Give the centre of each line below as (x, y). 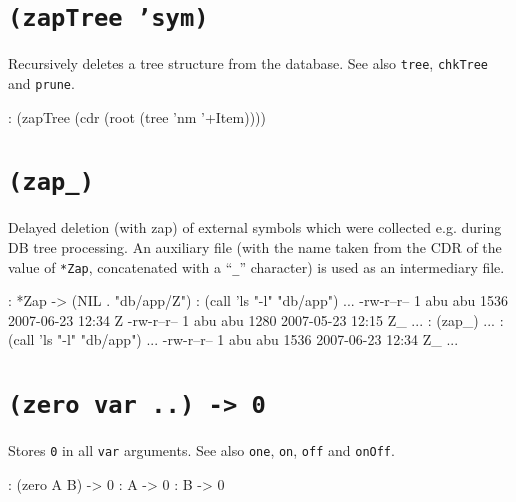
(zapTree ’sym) (108, 18)
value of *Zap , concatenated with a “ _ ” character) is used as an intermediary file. (256, 266)
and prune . (41, 82)
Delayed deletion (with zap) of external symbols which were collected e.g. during (255, 227)
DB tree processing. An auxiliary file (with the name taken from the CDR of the (255, 247)
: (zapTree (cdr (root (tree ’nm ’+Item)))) (137, 116)
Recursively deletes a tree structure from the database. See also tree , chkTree (248, 63)
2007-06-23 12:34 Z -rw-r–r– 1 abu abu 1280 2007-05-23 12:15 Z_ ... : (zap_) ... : (256, 319)
